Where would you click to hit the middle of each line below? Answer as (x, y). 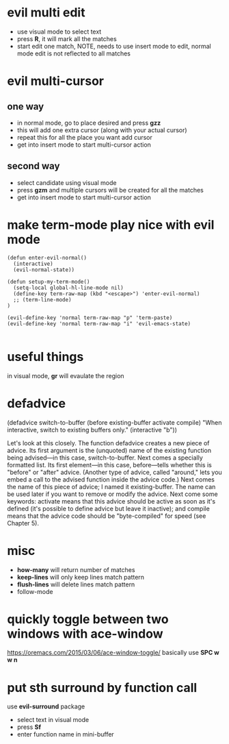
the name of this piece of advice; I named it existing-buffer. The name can (111, 486)
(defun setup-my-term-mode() (49, 282)
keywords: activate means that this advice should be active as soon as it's (111, 501)
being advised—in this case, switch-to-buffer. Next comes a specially (105, 458)
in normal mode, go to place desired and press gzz (89, 123)
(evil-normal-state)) (44, 270)
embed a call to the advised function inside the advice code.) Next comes (111, 479)
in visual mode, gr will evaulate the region (66, 375)
